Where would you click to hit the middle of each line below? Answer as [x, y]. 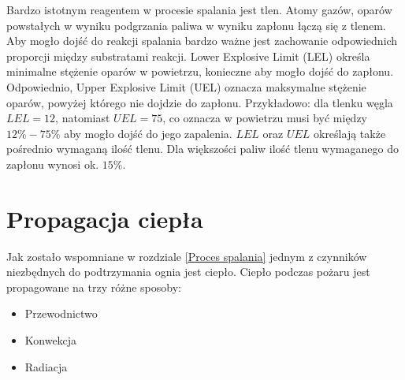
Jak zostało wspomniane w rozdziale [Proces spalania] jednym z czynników [187, 256]
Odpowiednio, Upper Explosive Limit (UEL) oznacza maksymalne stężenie [186, 86]
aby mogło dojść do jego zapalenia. [148, 133]
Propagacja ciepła [105, 218]
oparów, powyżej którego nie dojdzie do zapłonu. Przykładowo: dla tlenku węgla [200, 102]
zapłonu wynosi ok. [53, 164]
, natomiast [83, 118]
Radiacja [46, 366]
